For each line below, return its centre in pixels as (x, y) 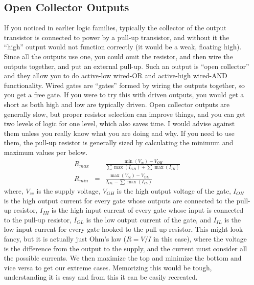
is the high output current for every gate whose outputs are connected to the (119, 200)
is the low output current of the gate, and (149, 219)
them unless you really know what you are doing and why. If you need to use (119, 133)
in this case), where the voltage (200, 238)
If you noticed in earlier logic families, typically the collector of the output (115, 28)
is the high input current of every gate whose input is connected (148, 210)
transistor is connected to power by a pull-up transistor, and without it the (116, 37)
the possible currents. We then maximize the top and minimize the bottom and (123, 258)
